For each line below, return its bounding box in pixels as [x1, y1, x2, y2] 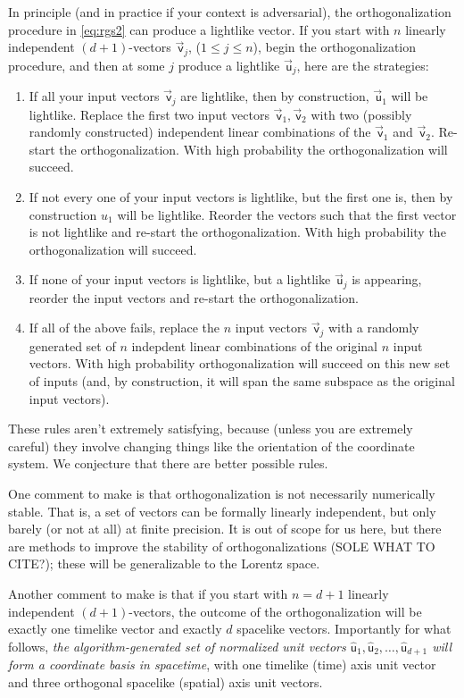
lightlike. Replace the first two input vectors [29, 105, 269, 123]
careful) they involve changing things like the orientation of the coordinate [8, 436, 415, 455]
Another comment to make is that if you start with [8, 584, 288, 602]
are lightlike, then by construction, [180, 87, 369, 105]
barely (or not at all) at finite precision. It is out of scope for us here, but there [8, 519, 442, 538]
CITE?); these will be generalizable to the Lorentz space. [8, 554, 320, 573]
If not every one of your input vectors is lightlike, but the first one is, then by [29, 187, 453, 206]
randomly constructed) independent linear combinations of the [29, 122, 371, 141]
